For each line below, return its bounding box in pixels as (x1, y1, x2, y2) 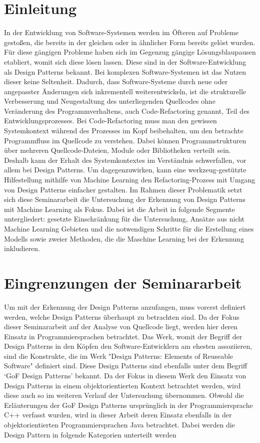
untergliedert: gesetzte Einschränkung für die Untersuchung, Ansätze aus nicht (4, 213, 245, 224)
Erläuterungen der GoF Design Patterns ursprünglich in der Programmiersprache (4, 399, 253, 410)
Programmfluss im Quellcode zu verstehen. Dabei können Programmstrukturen (4, 135, 246, 145)
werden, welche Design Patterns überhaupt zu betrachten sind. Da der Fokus (4, 311, 239, 322)
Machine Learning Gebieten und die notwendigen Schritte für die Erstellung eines (4, 224, 254, 234)
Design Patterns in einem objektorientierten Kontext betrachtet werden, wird (4, 380, 241, 390)
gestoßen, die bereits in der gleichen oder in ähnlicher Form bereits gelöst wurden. (4, 37, 255, 47)
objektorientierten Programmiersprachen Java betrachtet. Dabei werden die (4, 419, 235, 430)
